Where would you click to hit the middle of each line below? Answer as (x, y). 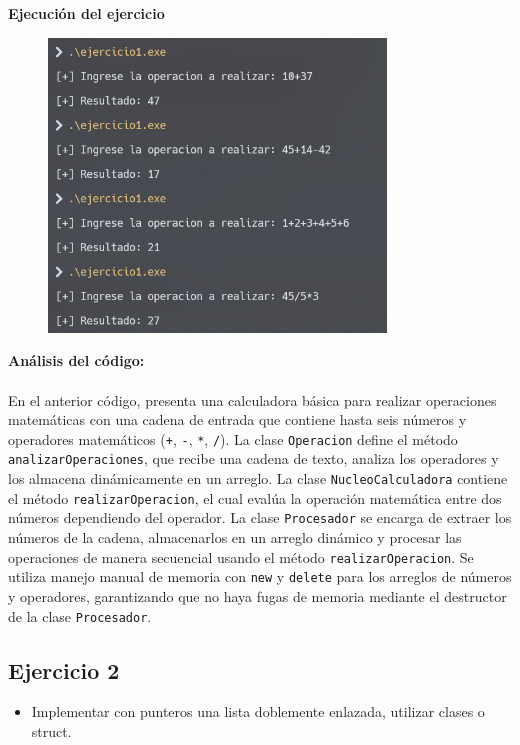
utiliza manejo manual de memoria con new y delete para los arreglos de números (260, 576)
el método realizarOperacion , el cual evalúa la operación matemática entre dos (255, 497)
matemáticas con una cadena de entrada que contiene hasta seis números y (237, 419)
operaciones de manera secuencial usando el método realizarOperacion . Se (241, 556)
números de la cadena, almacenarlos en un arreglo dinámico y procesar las (235, 537)
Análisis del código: (76, 360)
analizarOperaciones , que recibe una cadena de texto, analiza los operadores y (253, 458)
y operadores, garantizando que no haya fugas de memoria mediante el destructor (257, 595)
